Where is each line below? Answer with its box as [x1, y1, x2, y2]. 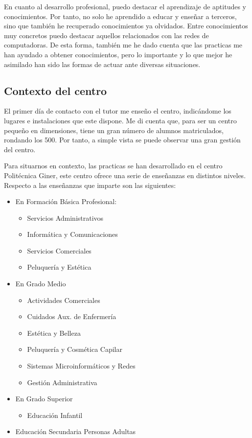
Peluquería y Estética [27, 262, 92, 272]
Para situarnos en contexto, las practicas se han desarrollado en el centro [4, 161, 223, 171]
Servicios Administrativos [27, 212, 104, 223]
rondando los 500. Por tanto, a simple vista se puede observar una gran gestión [4, 135, 241, 145]
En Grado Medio [15, 278, 66, 289]
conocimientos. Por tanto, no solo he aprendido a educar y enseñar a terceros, [4, 11, 237, 21]
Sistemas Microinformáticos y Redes [27, 361, 136, 371]
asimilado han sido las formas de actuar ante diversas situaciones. [4, 59, 201, 69]
